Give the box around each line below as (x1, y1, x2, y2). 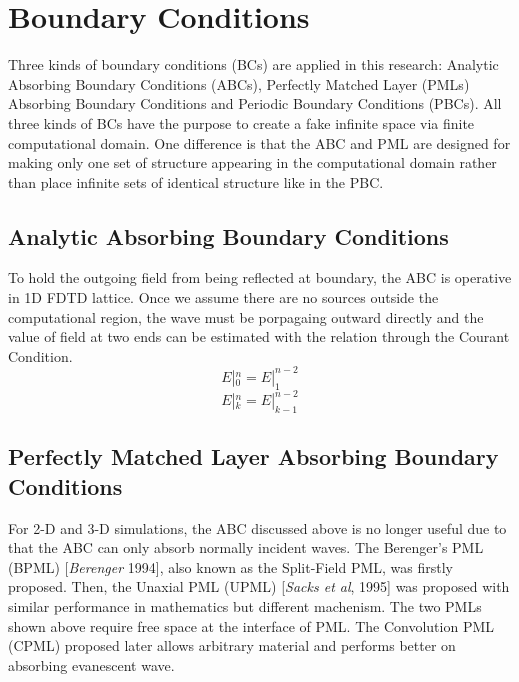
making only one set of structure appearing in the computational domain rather (8, 152, 497, 173)
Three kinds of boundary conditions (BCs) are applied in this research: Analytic (8, 54, 499, 75)
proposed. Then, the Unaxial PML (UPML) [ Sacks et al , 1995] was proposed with (8, 576, 510, 597)
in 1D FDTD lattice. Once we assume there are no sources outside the (8, 287, 439, 308)
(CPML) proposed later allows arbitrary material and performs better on (8, 635, 456, 656)
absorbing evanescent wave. (8, 654, 175, 675)
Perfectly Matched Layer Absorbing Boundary (8, 441, 499, 472)
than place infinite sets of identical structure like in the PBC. (8, 171, 384, 192)
